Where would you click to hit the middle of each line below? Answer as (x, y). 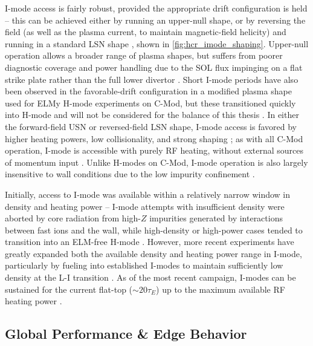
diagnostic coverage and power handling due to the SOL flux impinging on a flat (154, 67)
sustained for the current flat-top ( (69, 289)
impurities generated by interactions (216, 218)
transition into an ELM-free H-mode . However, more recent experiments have (150, 242)
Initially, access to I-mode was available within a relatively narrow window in (148, 194)
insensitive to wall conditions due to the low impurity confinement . (130, 174)
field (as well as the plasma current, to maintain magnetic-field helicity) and (146, 32)
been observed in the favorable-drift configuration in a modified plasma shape (148, 91)
